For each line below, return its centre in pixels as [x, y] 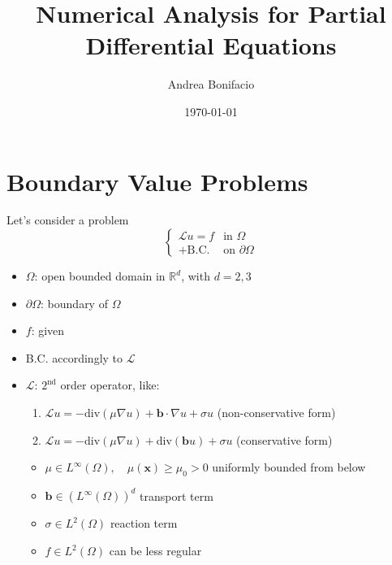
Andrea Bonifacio [211, 84]
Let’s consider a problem [68, 220]
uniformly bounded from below [289, 467]
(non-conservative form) [276, 412]
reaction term [144, 523]
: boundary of [74, 303]
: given [48, 330]
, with [196, 276]
